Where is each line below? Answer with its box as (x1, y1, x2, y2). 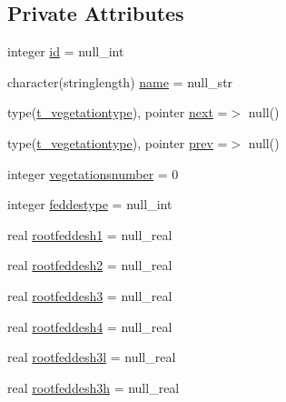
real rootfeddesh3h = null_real (7, 377, 180, 397)
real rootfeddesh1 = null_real (7, 225, 173, 244)
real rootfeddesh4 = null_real (7, 317, 173, 336)
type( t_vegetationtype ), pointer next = (7, 103, 228, 122)
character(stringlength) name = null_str (7, 72, 233, 91)
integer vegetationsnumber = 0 (7, 164, 179, 183)
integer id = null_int (7, 42, 124, 61)
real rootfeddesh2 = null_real (7, 256, 173, 275)
